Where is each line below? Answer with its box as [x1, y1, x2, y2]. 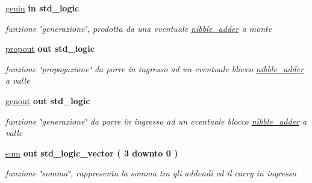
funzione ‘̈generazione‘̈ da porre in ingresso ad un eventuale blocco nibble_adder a [5, 114, 307, 127]
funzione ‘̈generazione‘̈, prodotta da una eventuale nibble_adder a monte [5, 22, 272, 34]
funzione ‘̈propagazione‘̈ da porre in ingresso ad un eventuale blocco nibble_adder [5, 62, 304, 75]
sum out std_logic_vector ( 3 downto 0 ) [5, 146, 178, 159]
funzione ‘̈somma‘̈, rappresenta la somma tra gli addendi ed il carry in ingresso [5, 167, 296, 179]
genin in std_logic [5, 2, 80, 14]
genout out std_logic [5, 94, 90, 107]
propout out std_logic [5, 42, 95, 55]
